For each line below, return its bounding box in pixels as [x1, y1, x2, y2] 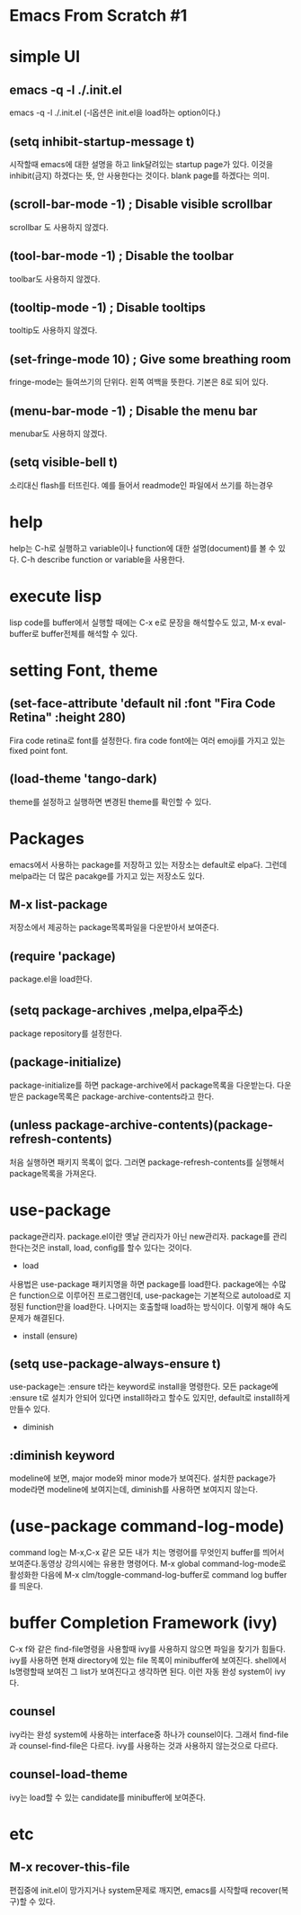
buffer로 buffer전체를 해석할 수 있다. [9, 628, 137, 639]
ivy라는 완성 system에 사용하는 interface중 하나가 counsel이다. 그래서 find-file [9, 1729, 289, 1740]
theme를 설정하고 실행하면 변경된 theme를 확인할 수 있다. [9, 796, 212, 807]
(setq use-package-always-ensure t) [9, 1356, 222, 1372]
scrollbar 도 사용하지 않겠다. [9, 221, 110, 232]
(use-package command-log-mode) [9, 1517, 285, 1536]
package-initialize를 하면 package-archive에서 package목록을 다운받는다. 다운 [9, 1079, 292, 1090]
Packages [9, 828, 85, 848]
